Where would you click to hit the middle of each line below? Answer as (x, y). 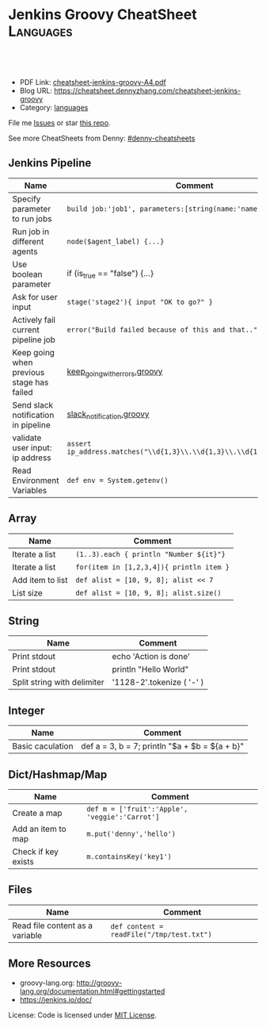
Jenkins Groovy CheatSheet (103, 15)
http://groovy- (99, 983)
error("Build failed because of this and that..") (164, 330)
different (28, 241)
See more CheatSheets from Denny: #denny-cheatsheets (102, 138)
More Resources (49, 964)
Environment (36, 480)
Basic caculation (43, 746)
